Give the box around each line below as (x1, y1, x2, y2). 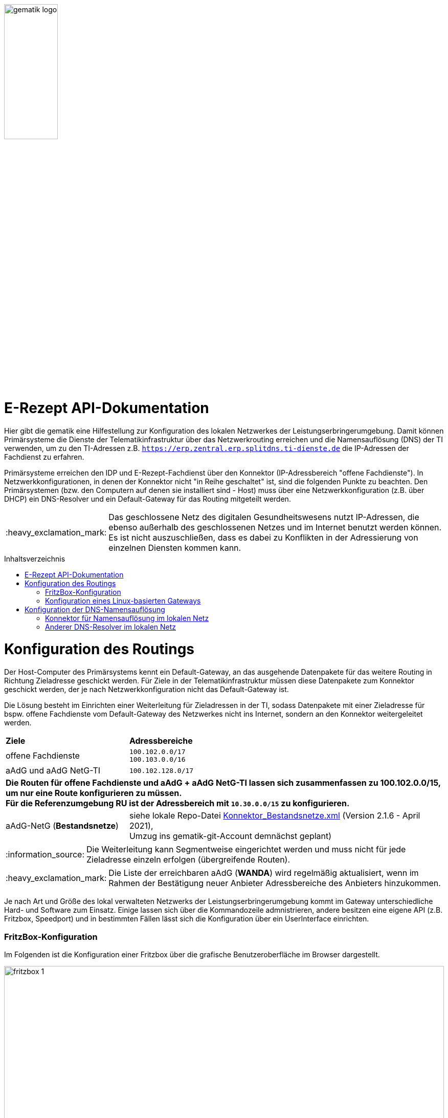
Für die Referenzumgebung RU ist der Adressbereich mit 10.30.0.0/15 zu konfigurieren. (6, 798, 350, 809)
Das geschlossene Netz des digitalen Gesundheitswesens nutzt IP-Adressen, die (108, 511, 419, 522)
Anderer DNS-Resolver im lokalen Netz (45, 622, 176, 631)
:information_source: (6, 849, 85, 860)
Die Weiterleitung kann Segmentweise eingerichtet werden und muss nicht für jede (86, 844, 406, 855)
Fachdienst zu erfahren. (4, 452, 84, 461)
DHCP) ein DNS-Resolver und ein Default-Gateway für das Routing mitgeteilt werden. (4, 494, 291, 503)
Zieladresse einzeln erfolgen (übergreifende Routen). (86, 854, 290, 865)
